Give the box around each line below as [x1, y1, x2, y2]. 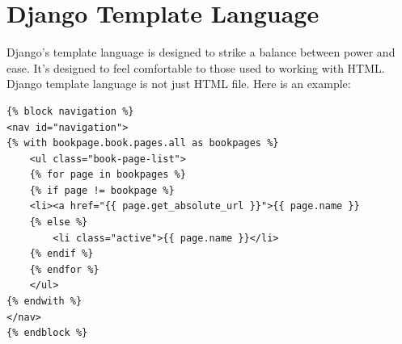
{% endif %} [29, 248, 94, 260]
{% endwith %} [6, 296, 83, 308]
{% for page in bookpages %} [29, 169, 186, 181]
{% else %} [29, 216, 88, 229]
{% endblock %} [6, 327, 88, 339]
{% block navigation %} [6, 105, 134, 117]
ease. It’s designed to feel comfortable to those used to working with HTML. [6, 59, 385, 76]
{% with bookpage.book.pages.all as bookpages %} [6, 137, 279, 149]
